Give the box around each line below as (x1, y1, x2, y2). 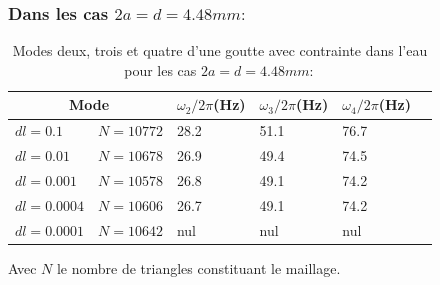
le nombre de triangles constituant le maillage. (56, 257, 341, 278)
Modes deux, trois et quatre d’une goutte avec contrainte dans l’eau (12, 40, 428, 61)
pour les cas (124, 59, 197, 80)
